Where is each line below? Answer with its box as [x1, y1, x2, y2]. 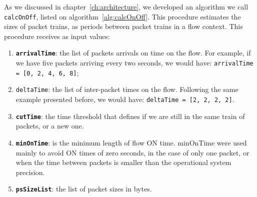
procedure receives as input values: [4, 30, 110, 41]
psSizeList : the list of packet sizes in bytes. [15, 183, 152, 194]
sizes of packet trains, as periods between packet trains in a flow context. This [4, 21, 243, 31]
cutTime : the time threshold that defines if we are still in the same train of [15, 110, 245, 121]
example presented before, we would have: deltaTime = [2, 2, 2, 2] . [15, 94, 234, 104]
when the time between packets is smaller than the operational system [15, 157, 231, 167]
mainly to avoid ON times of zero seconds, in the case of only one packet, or [15, 147, 249, 157]
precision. [15, 166, 45, 177]
